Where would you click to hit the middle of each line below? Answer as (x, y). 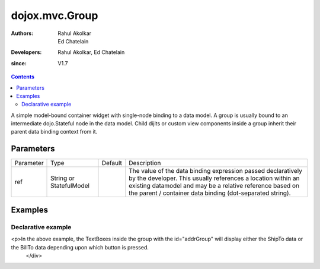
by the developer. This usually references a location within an (214, 178)
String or (63, 178)
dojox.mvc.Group (55, 15)
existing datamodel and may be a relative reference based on (214, 186)
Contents (23, 77)
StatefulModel (70, 186)
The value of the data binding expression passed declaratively (215, 171)
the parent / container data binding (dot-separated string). (209, 193)
